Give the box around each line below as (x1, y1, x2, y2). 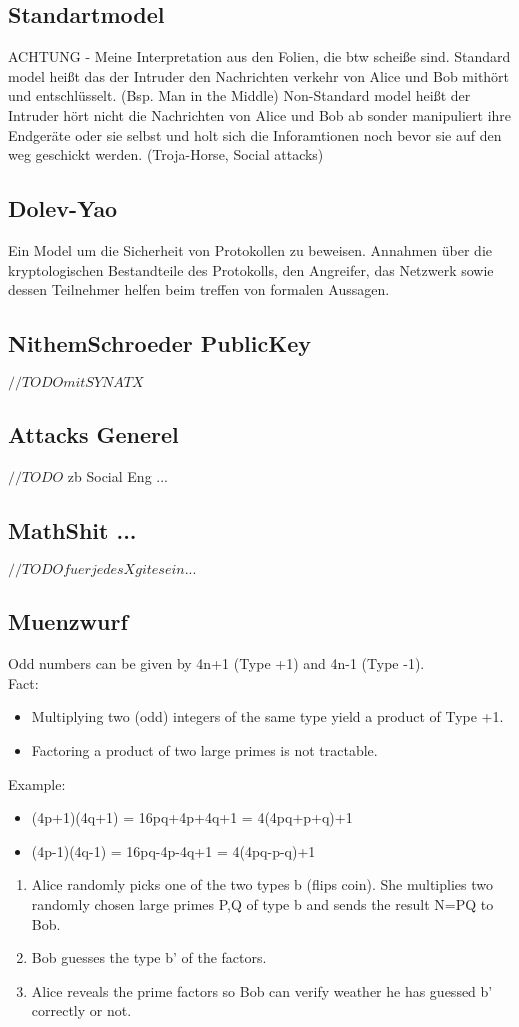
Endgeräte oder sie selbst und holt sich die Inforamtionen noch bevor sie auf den (8, 124, 502, 145)
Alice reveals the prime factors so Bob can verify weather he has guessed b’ (31, 980, 493, 1001)
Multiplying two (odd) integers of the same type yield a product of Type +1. (31, 706, 504, 727)
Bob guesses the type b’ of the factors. (31, 947, 267, 968)
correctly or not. (31, 1000, 132, 1021)
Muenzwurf (8, 606, 128, 637)
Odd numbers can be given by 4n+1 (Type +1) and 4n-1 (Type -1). (8, 653, 425, 674)
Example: (8, 773, 66, 794)
